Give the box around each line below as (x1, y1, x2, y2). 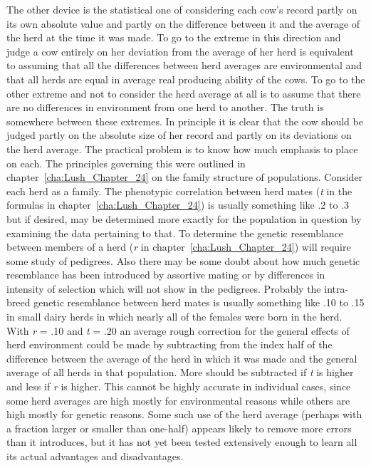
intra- (324, 281, 349, 296)
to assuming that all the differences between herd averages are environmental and (6, 58, 362, 73)
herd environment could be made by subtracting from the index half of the (6, 337, 333, 352)
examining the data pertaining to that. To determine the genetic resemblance (6, 225, 344, 240)
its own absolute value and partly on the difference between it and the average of (6, 16, 360, 31)
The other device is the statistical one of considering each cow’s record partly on (6, 2, 357, 16)
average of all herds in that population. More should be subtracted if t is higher (6, 365, 354, 380)
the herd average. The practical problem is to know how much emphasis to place (6, 141, 358, 156)
